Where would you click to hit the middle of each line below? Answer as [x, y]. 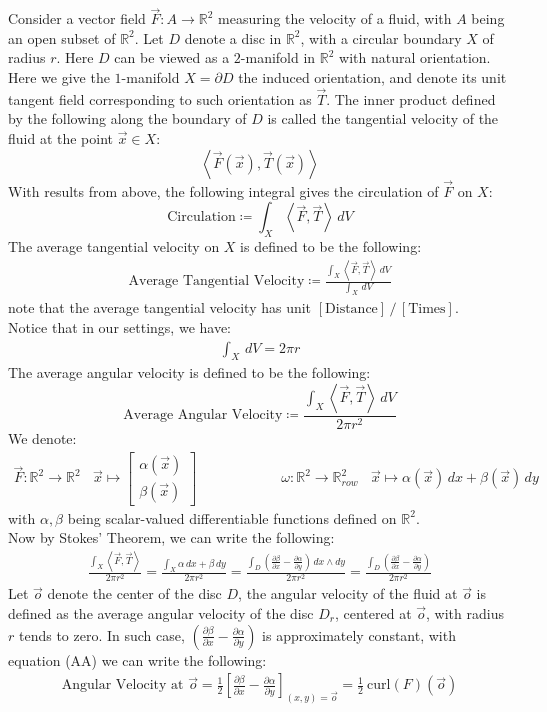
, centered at [373, 613]
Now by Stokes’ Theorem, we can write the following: [171, 537]
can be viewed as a [172, 57]
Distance [351, 309]
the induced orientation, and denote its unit [372, 77]
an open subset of [62, 37]
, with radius [465, 613]
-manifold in [278, 57]
